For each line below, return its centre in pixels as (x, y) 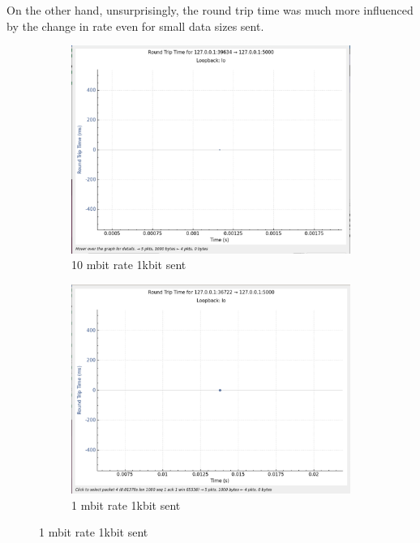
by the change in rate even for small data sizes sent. (135, 26)
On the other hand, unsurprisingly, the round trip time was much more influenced (210, 10)
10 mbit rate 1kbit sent (129, 265)
